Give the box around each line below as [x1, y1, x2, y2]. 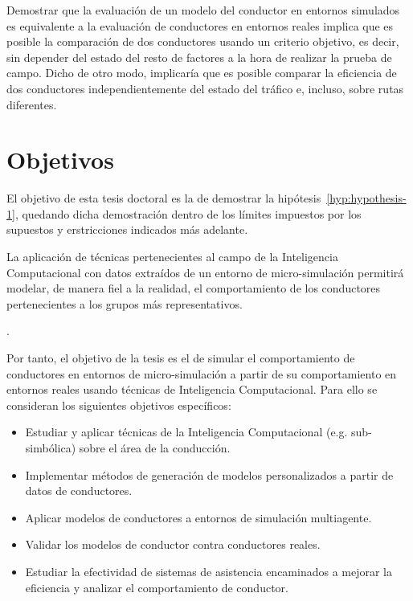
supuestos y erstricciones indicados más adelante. [6, 221, 248, 238]
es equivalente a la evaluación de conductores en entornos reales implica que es [6, 17, 394, 34]
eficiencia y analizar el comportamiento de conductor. [25, 579, 288, 595]
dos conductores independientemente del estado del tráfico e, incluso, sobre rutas [6, 80, 404, 96]
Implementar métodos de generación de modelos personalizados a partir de [25, 466, 394, 483]
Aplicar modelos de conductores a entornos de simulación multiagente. [25, 509, 372, 525]
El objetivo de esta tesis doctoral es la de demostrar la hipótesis [6, 190, 321, 206]
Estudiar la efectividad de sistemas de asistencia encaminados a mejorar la [25, 562, 392, 579]
